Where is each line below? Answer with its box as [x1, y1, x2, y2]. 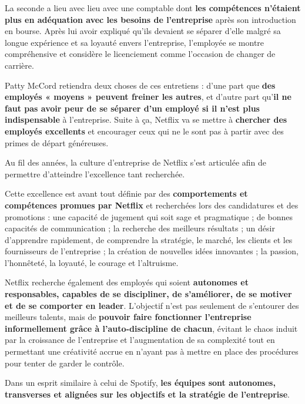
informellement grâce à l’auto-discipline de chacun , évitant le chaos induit [5, 322, 298, 334]
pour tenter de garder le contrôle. [5, 356, 125, 369]
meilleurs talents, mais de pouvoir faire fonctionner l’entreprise [5, 311, 252, 323]
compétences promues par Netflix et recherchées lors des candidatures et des [5, 198, 299, 211]
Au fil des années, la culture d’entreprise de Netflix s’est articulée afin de [5, 156, 267, 169]
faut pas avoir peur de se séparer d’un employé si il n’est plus [5, 102, 260, 114]
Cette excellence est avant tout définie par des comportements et [5, 187, 248, 200]
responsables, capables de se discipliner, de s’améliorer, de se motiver [5, 288, 292, 300]
